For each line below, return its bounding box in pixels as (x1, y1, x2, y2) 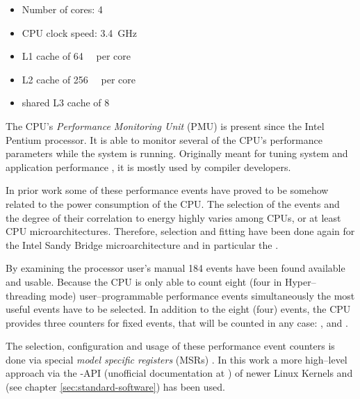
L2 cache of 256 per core (22, 72, 136, 86)
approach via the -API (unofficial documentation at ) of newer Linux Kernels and (6, 366, 353, 380)
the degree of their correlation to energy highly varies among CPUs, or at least (6, 210, 341, 225)
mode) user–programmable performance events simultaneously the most (49, 288, 355, 302)
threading (6, 288, 47, 302)
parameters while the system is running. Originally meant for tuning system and (6, 146, 348, 161)
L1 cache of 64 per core (22, 49, 131, 63)
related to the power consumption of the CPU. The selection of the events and (6, 196, 340, 211)
